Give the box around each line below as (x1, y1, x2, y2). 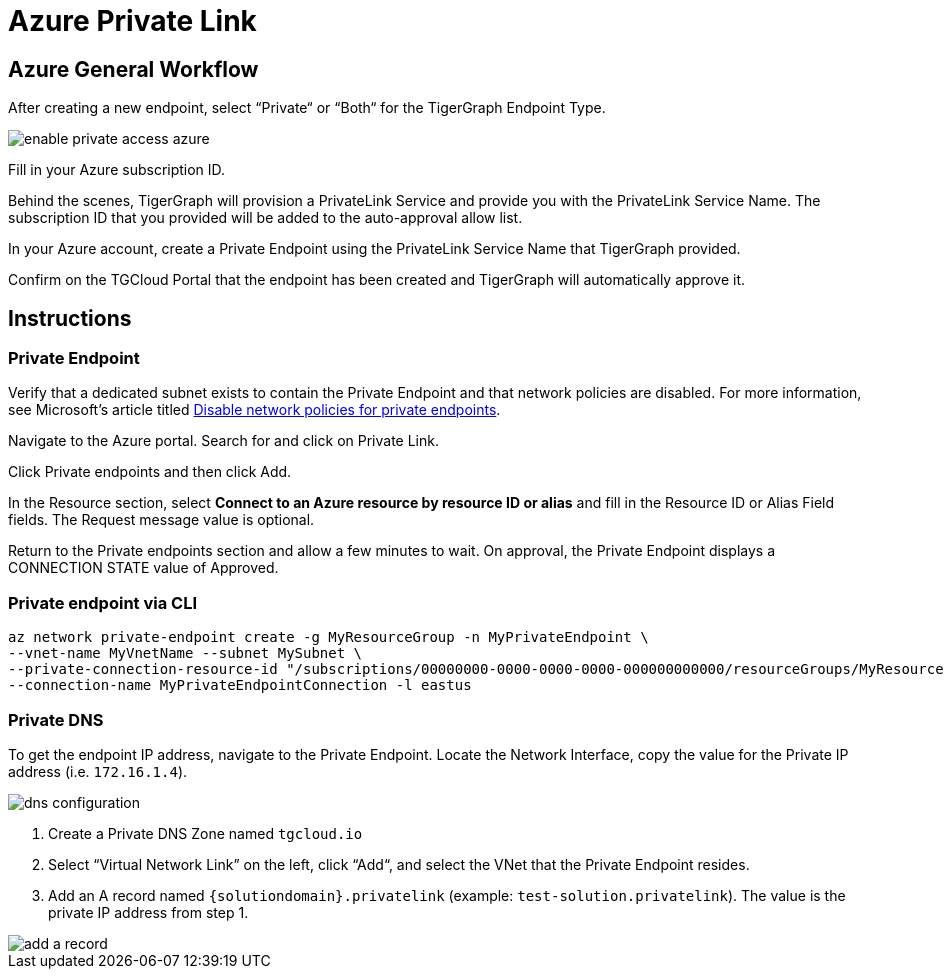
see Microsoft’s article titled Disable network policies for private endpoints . (8, 401, 501, 419)
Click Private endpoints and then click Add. (8, 463, 292, 481)
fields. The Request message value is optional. (8, 511, 315, 529)
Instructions (8, 305, 132, 331)
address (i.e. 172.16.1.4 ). (8, 762, 188, 780)
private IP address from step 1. (48, 903, 249, 921)
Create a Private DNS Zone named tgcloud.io (48, 824, 363, 842)
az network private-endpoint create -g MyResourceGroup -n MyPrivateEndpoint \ (8, 629, 649, 646)
